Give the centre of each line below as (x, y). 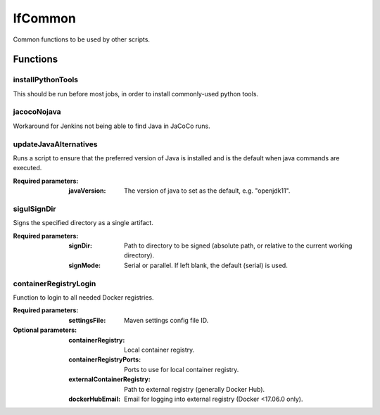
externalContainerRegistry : (109, 379)
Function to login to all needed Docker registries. (83, 298)
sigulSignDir (34, 209)
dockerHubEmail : (95, 399)
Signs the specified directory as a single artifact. (83, 223)
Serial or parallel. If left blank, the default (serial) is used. (206, 265)
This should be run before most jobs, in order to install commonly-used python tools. (136, 94)
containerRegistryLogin (55, 283)
